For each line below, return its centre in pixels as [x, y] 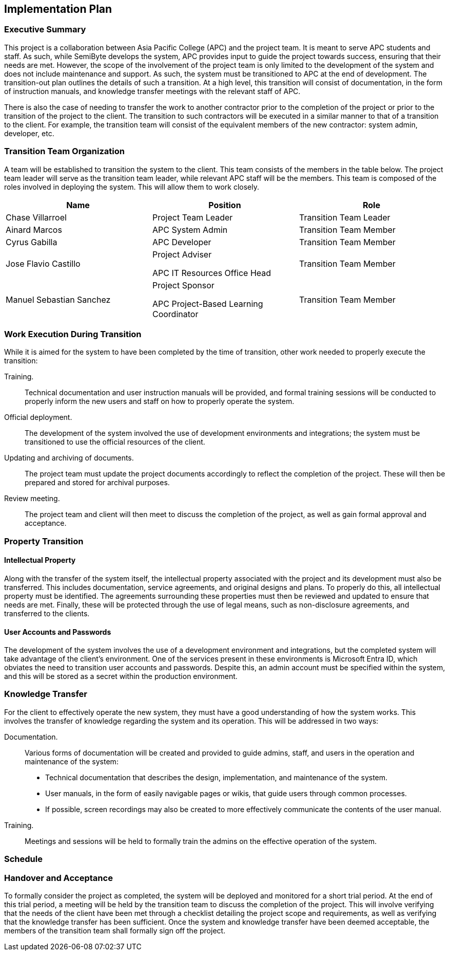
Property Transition [44, 541]
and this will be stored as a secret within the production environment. [121, 676]
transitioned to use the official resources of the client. [115, 442]
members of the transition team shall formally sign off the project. [115, 930]
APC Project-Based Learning [208, 304]
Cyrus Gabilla [32, 242]
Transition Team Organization [64, 151]
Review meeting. [32, 499]
